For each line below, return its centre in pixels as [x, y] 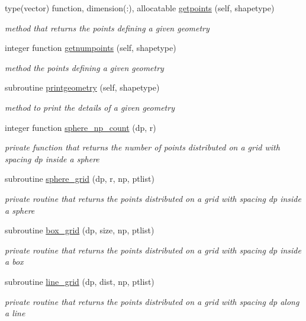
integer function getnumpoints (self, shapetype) [91, 48]
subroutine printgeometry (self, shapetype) [82, 87]
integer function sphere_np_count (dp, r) [80, 127]
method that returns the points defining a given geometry [107, 28]
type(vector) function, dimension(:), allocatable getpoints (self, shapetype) [140, 8]
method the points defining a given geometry [84, 67]
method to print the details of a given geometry [90, 107]
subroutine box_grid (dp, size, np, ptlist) [80, 230]
